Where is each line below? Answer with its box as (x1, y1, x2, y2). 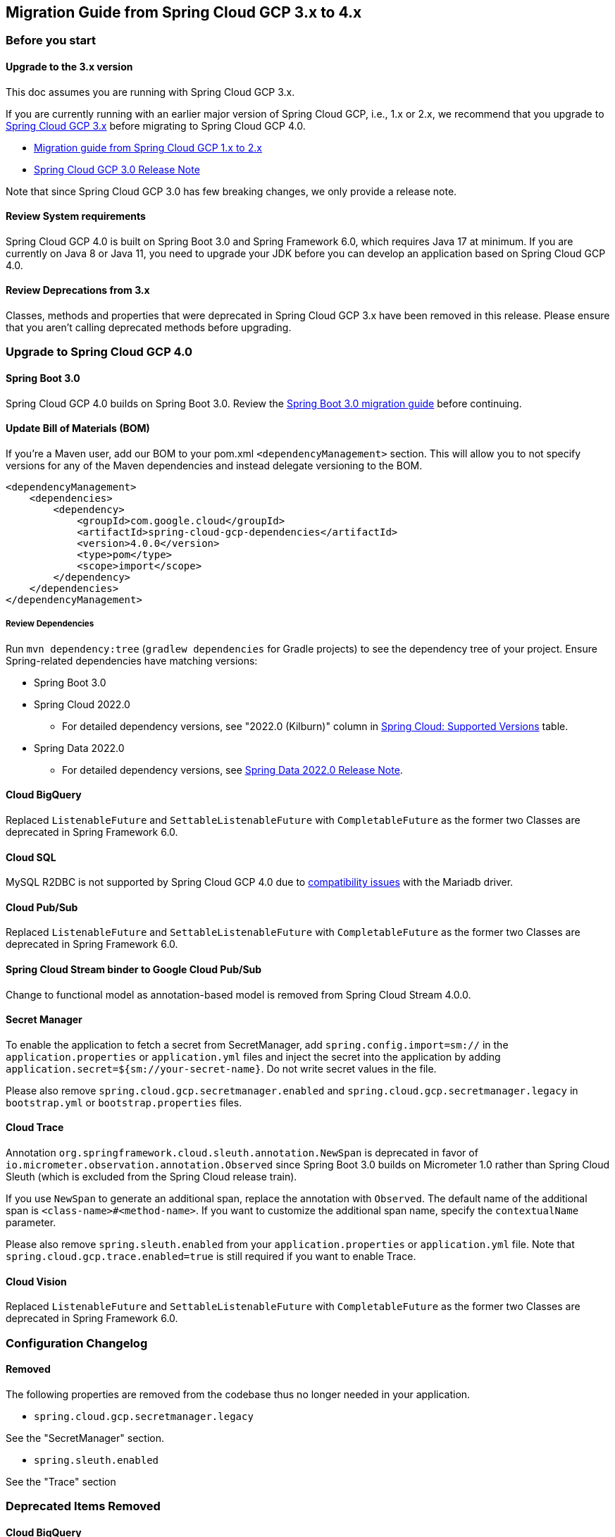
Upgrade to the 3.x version (6, 61, 133, 73)
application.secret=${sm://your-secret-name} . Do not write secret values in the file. (6, 1062, 437, 1075)
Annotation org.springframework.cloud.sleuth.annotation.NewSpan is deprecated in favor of (6, 1146, 478, 1159)
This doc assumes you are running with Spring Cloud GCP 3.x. (6, 85, 295, 98)
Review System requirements (6, 210, 146, 223)
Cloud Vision (6, 1275, 67, 1288)
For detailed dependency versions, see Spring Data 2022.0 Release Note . (62, 763, 403, 776)
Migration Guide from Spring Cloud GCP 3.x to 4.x (6, 4, 362, 21)
